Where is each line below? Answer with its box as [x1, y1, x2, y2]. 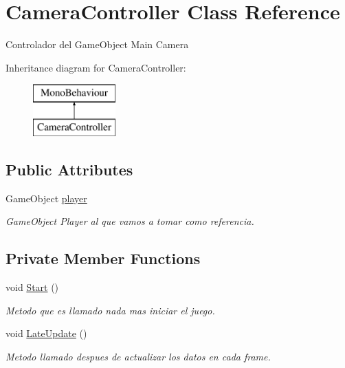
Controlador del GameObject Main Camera [5, 37, 189, 52]
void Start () [5, 280, 59, 294]
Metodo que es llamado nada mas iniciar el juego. [5, 303, 215, 317]
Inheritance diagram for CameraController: [5, 60, 186, 74]
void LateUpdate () [5, 326, 87, 340]
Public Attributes [5, 158, 133, 180]
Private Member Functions [5, 248, 201, 269]
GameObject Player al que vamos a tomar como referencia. [5, 214, 254, 228]
